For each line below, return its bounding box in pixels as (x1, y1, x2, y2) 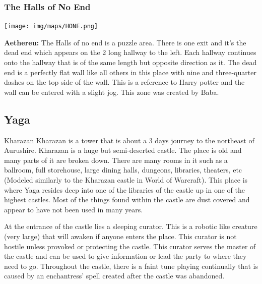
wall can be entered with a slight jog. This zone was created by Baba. (4, 86, 219, 97)
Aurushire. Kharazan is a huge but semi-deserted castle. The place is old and (4, 145, 242, 155)
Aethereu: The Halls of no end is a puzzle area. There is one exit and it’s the (4, 37, 246, 47)
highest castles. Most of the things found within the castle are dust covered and (4, 194, 250, 205)
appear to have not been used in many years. (4, 204, 143, 214)
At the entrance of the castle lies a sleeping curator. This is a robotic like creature (4, 221, 257, 232)
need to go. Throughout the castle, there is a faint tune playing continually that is (4, 260, 258, 271)
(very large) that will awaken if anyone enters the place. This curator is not (4, 231, 237, 241)
